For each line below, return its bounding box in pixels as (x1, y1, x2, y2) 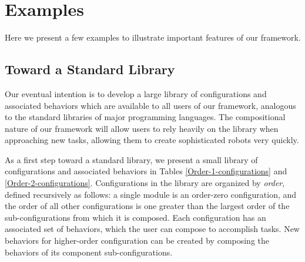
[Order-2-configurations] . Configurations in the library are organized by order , (5, 177, 285, 189)
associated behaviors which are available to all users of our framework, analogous (5, 99, 296, 111)
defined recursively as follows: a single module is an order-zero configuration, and (5, 188, 297, 200)
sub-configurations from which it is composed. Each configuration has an (5, 211, 266, 223)
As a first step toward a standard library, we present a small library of (5, 153, 258, 165)
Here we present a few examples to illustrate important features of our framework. (5, 31, 301, 44)
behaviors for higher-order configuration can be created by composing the (5, 234, 270, 247)
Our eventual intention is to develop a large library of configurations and (5, 87, 267, 100)
